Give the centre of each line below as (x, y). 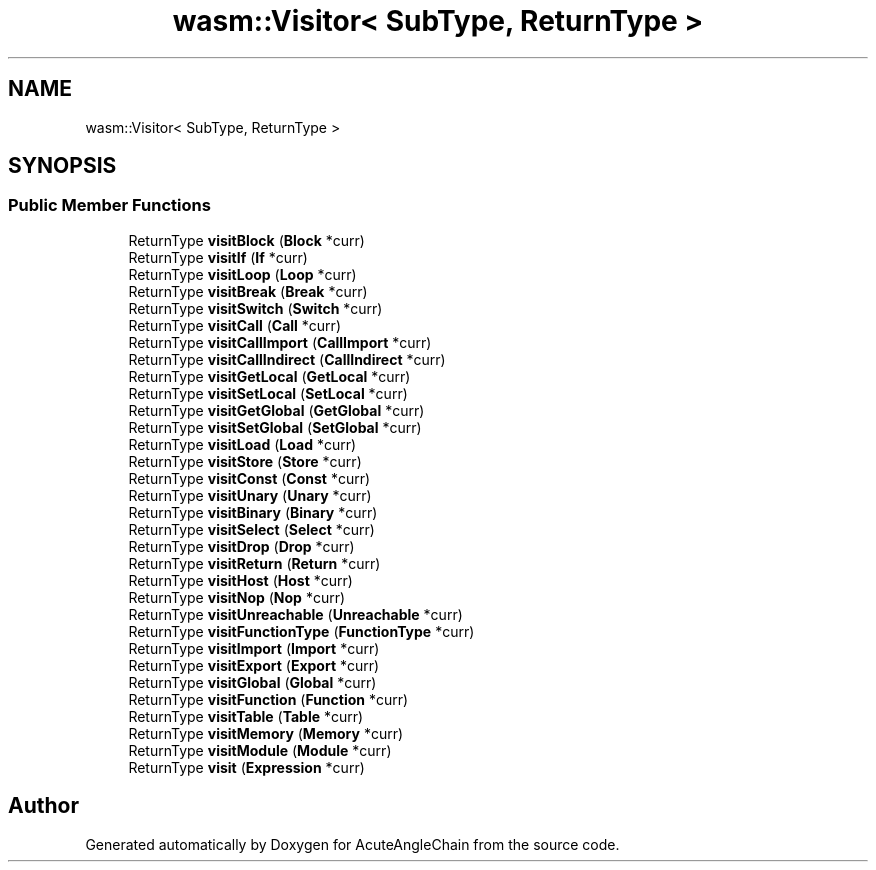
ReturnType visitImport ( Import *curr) (254, 648)
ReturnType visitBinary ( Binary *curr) (253, 512)
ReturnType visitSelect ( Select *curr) (251, 529)
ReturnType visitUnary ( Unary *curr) (250, 495)
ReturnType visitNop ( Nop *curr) (237, 597)
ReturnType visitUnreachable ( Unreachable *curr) (295, 614)
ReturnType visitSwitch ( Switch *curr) (255, 308)
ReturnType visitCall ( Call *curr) (234, 325)
